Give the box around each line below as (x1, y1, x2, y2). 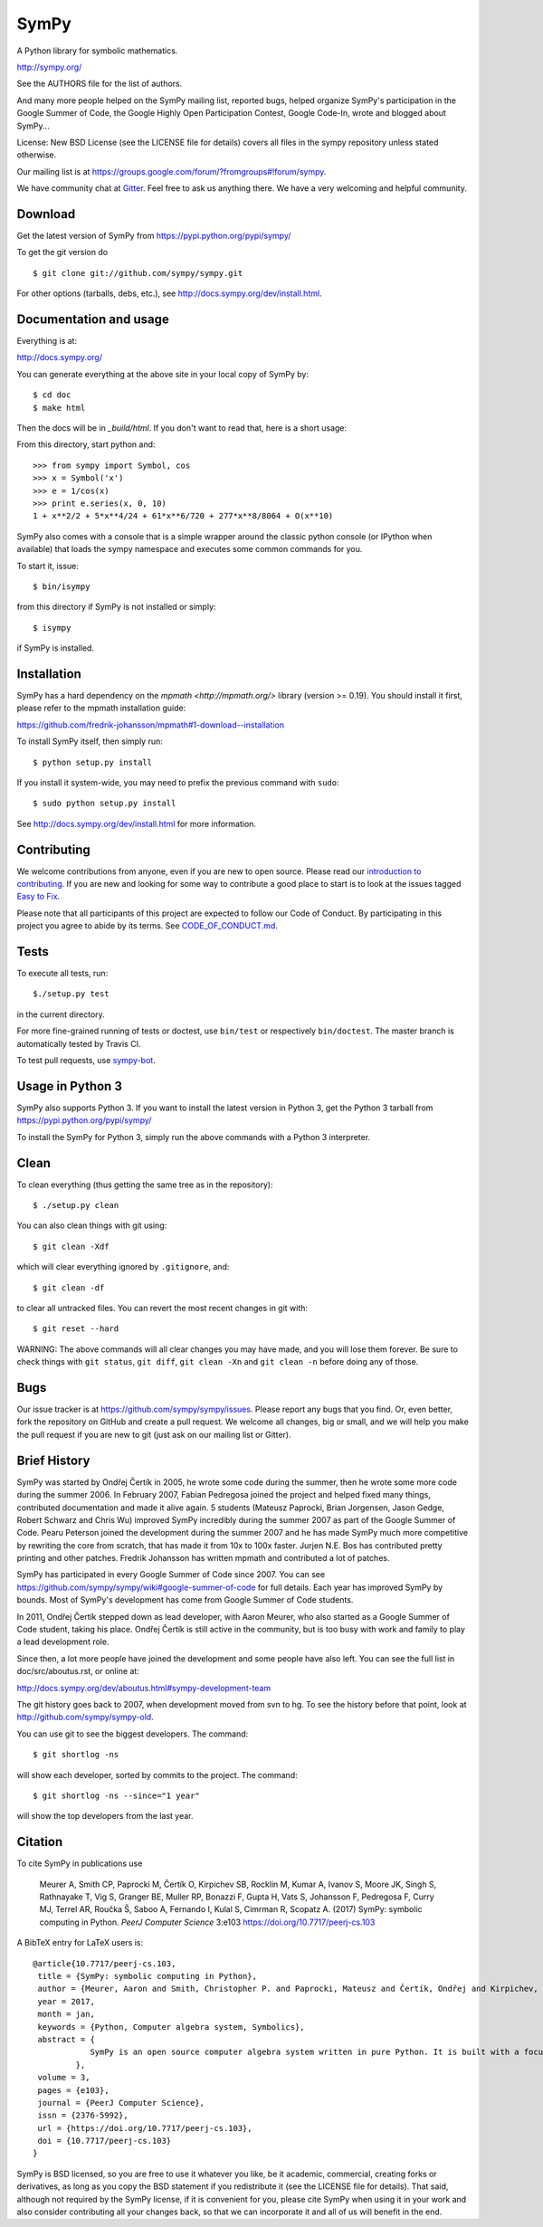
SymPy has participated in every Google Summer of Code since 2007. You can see (16, 1569, 326, 1580)
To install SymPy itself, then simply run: (16, 736, 163, 747)
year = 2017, (37, 1996, 95, 2006)
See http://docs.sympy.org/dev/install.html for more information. (16, 818, 257, 829)
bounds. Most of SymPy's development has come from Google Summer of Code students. (16, 1594, 354, 1605)
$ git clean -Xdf (33, 1241, 110, 1251)
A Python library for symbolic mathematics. (16, 45, 178, 56)
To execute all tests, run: (16, 968, 109, 979)
